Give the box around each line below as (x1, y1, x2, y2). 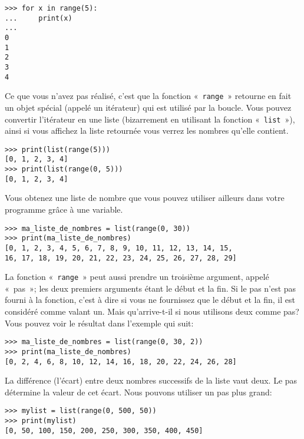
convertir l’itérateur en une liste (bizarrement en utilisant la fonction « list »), (5, 113, 295, 125)
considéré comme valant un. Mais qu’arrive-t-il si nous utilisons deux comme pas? (5, 305, 299, 318)
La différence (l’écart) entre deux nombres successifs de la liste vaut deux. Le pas (5, 374, 298, 387)
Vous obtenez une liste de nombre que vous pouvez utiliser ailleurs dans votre (5, 192, 285, 204)
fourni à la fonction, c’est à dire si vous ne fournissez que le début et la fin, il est (5, 293, 295, 306)
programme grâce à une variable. (5, 203, 123, 215)
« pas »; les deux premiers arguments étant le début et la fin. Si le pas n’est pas (5, 282, 296, 294)
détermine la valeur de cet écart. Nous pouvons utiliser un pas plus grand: (5, 385, 272, 398)
